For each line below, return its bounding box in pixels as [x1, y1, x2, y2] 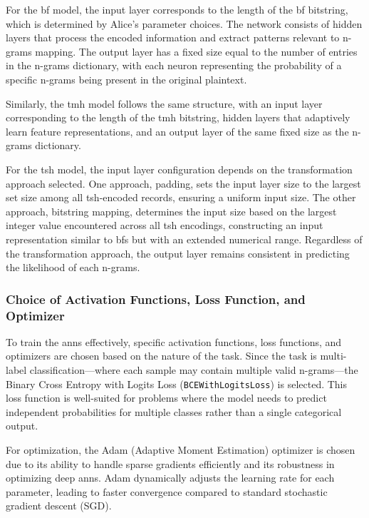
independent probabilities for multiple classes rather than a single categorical [6, 404, 342, 419]
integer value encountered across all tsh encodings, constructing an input [6, 218, 323, 233]
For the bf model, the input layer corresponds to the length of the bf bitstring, [6, 2, 348, 16]
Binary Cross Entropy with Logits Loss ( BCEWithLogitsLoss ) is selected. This [6, 376, 348, 391]
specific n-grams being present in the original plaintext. [6, 71, 247, 86]
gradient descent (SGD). [6, 498, 112, 513]
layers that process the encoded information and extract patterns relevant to [6, 30, 340, 45]
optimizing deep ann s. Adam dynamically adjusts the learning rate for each [6, 470, 335, 485]
